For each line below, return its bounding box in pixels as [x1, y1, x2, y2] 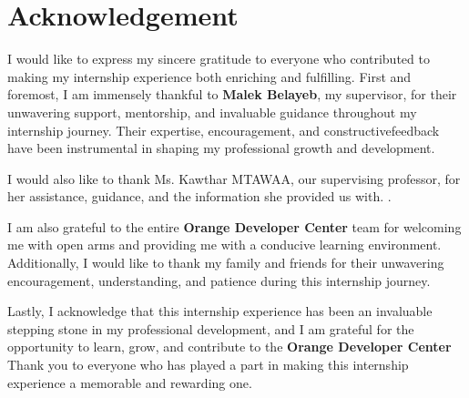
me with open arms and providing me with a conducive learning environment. [7, 235, 442, 254]
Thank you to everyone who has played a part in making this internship [7, 355, 409, 374]
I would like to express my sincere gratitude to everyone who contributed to [7, 49, 430, 68]
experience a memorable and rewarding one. [7, 372, 252, 392]
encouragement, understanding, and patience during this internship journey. [7, 270, 431, 290]
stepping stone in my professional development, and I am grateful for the [7, 319, 414, 338]
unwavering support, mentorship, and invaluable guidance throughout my [7, 102, 417, 121]
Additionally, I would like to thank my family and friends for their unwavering [7, 253, 444, 272]
